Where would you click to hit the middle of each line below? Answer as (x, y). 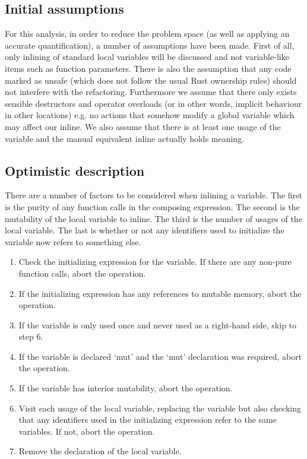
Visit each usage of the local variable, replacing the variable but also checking (160, 408)
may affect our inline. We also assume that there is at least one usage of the (143, 126)
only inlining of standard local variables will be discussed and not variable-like (147, 57)
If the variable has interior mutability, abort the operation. (126, 388)
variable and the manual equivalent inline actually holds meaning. (125, 138)
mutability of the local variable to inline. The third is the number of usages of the (153, 218)
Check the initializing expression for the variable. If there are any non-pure (155, 262)
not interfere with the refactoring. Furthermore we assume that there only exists (151, 92)
